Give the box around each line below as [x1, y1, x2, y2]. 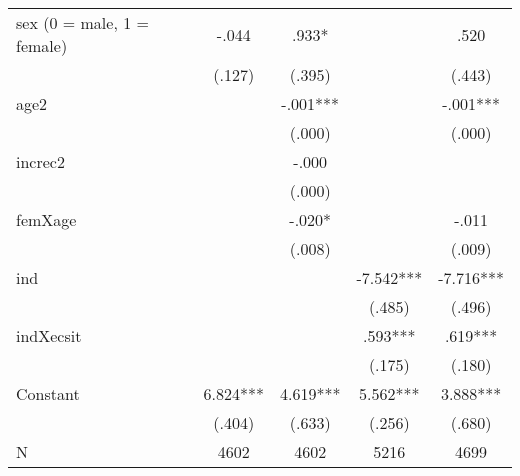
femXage [16, 208, 77, 231]
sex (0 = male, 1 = [16, 11, 149, 34]
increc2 [16, 150, 65, 173]
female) [16, 34, 68, 57]
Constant [16, 382, 80, 405]
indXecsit [16, 324, 82, 347]
